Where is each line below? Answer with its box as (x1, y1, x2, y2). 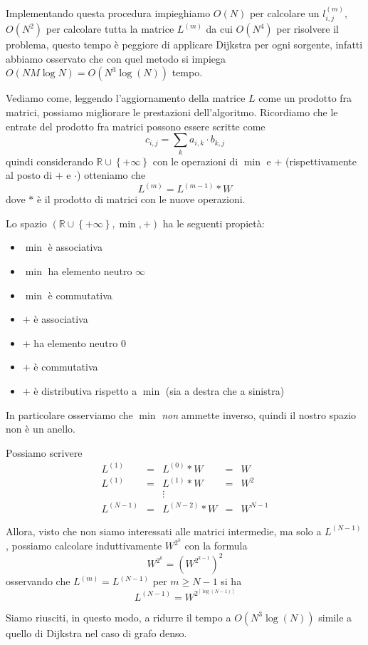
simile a (318, 609, 352, 624)
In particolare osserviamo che (6, 407, 133, 422)
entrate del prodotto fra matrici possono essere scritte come (6, 118, 266, 133)
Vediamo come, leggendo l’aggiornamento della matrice (6, 91, 246, 105)
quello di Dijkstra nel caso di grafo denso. (6, 625, 187, 640)
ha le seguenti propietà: (162, 215, 265, 230)
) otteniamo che (77, 167, 146, 182)
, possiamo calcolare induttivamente (6, 538, 162, 553)
